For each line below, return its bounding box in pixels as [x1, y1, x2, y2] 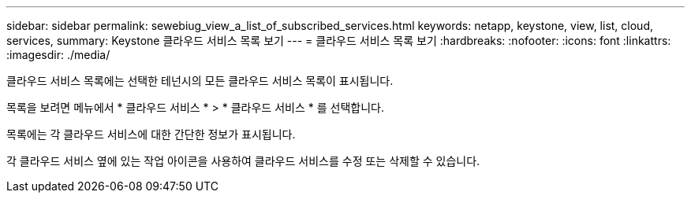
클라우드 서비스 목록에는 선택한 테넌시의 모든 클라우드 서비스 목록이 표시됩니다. [6, 74, 394, 87]
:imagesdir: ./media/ [6, 48, 110, 61]
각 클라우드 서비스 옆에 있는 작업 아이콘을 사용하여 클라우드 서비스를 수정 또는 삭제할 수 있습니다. [6, 154, 480, 168]
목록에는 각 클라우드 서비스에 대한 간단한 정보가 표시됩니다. [6, 127, 296, 141]
